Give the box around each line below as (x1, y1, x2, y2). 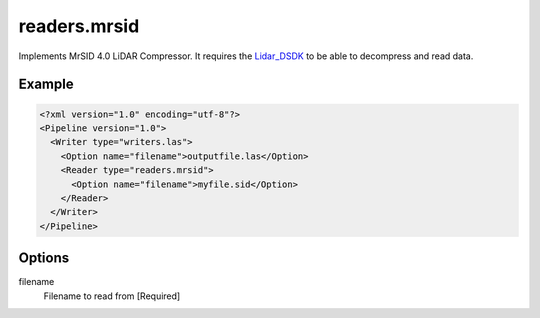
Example (18, 76, 74, 93)
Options (18, 250, 70, 267)
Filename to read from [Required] (43, 290, 181, 302)
